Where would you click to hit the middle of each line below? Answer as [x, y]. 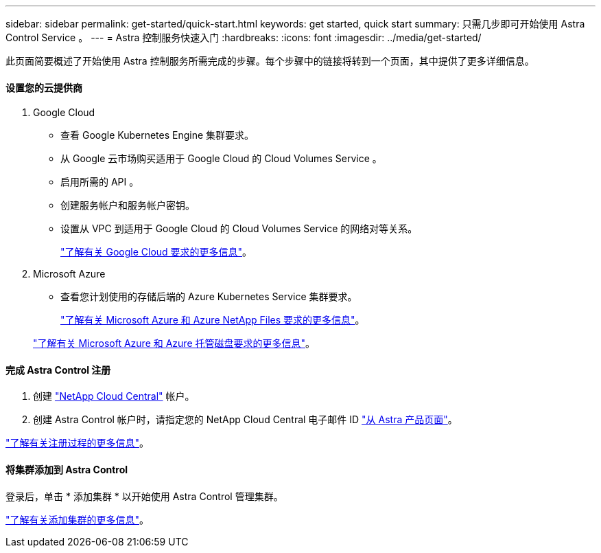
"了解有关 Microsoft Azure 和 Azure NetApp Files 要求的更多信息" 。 [213, 320]
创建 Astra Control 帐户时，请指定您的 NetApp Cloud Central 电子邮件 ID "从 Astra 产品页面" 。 [245, 420]
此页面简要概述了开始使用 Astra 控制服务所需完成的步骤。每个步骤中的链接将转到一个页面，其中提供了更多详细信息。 [270, 61]
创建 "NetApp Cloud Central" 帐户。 [114, 396]
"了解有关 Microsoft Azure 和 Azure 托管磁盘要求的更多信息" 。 [174, 343]
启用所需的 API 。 [100, 182]
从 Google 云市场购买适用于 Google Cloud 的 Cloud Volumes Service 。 [221, 159]
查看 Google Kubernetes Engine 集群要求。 [157, 135]
